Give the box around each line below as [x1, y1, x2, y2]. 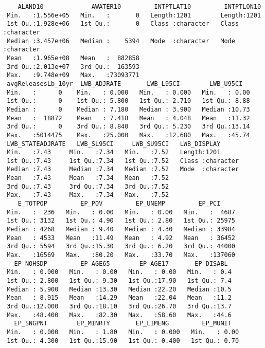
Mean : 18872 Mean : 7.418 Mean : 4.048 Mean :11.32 [7, 114, 250, 122]
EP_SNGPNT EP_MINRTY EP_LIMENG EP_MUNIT [14, 320, 232, 327]
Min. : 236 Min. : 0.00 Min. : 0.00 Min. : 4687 [7, 208, 236, 216]
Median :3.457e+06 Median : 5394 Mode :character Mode [7, 37, 236, 45]
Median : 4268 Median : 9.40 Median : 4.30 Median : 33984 [7, 226, 236, 233]
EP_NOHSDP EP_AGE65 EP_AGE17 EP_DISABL [14, 260, 228, 267]
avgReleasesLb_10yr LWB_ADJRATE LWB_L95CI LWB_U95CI [7, 80, 243, 87]
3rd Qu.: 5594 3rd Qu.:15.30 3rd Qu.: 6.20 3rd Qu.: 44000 [7, 243, 236, 250]
